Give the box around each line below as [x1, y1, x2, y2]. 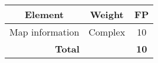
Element [25, 8, 64, 21]
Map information [9, 25, 80, 38]
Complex [88, 25, 126, 38]
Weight [90, 8, 124, 21]
